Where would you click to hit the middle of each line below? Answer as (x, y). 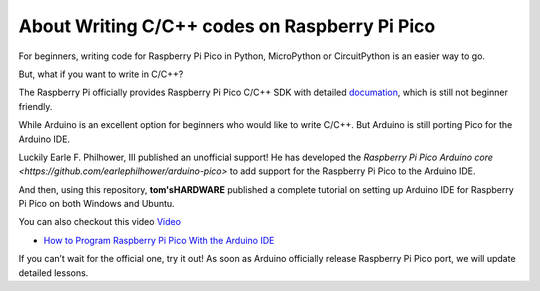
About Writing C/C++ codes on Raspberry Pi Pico (227, 26)
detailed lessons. (53, 272)
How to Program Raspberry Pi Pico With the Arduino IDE (159, 240)
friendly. (35, 106)
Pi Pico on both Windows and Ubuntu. (96, 204)
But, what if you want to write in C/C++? (101, 74)
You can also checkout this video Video (100, 222)
